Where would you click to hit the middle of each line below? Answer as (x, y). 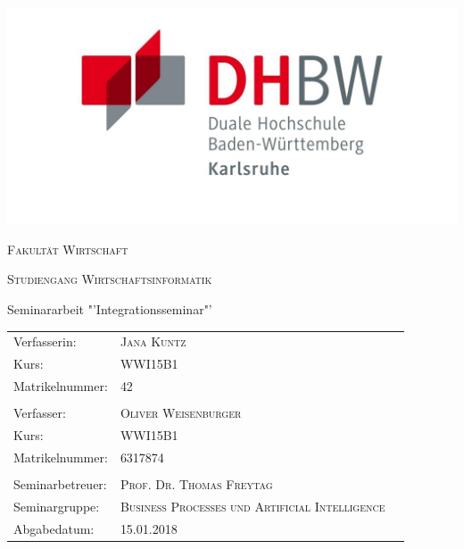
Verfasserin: (45, 341)
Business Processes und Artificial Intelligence (253, 506)
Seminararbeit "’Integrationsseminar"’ (110, 308)
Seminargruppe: (57, 506)
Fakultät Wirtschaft (68, 249)
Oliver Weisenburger (181, 413)
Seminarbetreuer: (60, 483)
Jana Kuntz (153, 341)
